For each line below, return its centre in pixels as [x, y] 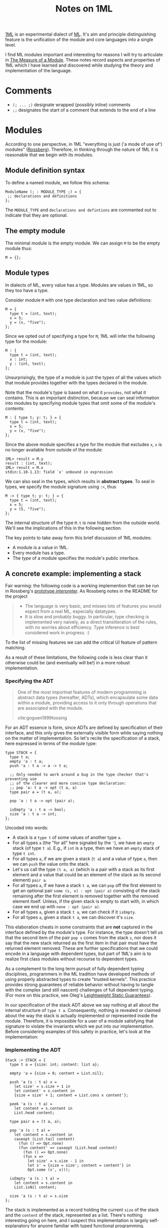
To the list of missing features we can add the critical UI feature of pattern [81, 642]
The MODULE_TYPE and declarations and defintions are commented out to [81, 210]
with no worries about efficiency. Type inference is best [82, 627]
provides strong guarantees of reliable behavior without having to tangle [79, 985]
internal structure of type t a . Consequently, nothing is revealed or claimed [83, 1010]
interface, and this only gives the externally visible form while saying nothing [84, 732]
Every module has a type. [39, 553]
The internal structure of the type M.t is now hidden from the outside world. [83, 523]
